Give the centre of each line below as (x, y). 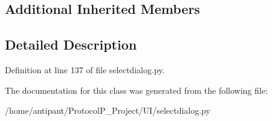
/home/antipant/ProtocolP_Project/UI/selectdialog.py (108, 110)
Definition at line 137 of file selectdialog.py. (85, 69)
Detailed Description (71, 44)
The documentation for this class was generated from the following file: (136, 90)
